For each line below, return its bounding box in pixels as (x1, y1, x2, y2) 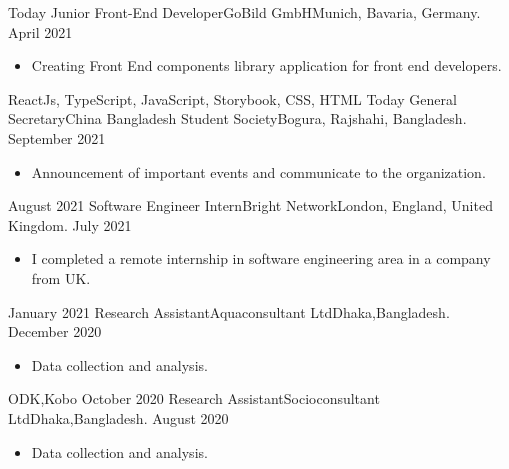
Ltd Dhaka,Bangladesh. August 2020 (8, 407, 229, 428)
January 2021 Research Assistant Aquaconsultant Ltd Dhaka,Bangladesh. (8, 301, 450, 322)
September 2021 (8, 127, 106, 148)
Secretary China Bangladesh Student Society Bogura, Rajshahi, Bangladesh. (8, 108, 467, 129)
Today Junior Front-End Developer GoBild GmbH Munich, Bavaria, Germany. (8, 2, 481, 22)
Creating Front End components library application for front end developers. (31, 55, 502, 76)
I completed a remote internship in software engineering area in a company (31, 248, 491, 269)
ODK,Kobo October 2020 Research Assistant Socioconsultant (8, 388, 380, 409)
